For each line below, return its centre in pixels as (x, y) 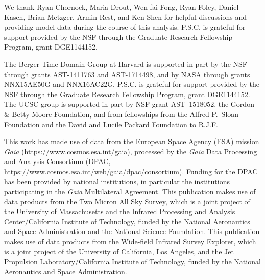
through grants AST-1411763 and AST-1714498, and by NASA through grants (127, 74)
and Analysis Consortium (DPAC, (57, 161)
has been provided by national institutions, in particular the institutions (117, 181)
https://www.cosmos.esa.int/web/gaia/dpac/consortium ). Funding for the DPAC (131, 171)
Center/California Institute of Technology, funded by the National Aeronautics (127, 221)
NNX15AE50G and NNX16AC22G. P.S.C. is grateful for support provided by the (132, 84)
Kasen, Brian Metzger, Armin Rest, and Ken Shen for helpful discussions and (126, 17)
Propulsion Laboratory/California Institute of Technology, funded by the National (132, 261)
